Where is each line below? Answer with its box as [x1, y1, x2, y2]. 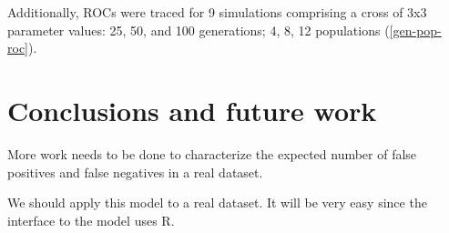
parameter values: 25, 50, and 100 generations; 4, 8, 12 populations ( [7, 20, 390, 39]
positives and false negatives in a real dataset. [7, 162, 263, 181]
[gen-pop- [389, 20, 442, 39]
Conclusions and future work [7, 91, 377, 128]
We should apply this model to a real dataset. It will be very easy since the [7, 193, 427, 212]
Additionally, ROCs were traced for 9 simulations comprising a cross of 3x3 [7, 3, 427, 21]
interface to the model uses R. [7, 210, 175, 229]
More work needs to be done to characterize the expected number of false [7, 144, 417, 163]
